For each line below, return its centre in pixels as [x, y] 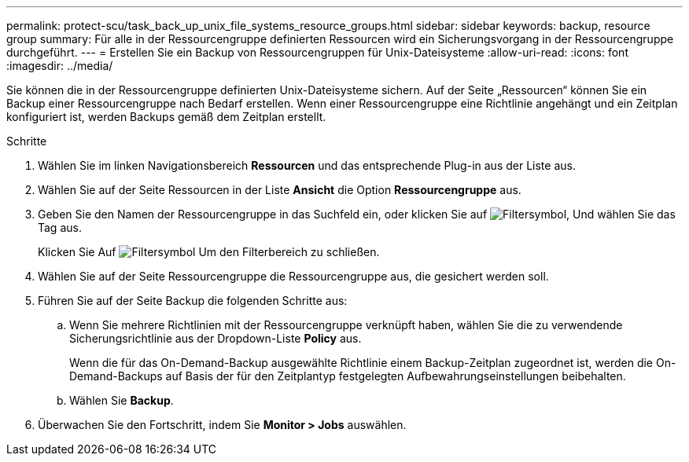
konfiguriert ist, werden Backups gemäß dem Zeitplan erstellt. [166, 117]
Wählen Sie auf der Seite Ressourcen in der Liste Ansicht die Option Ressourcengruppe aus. [280, 190]
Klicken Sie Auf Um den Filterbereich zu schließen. [209, 252]
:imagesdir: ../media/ [60, 66]
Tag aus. [60, 227]
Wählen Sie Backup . [122, 400]
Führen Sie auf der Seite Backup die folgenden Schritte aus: [193, 301]
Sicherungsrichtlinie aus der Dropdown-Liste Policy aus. [216, 338]
